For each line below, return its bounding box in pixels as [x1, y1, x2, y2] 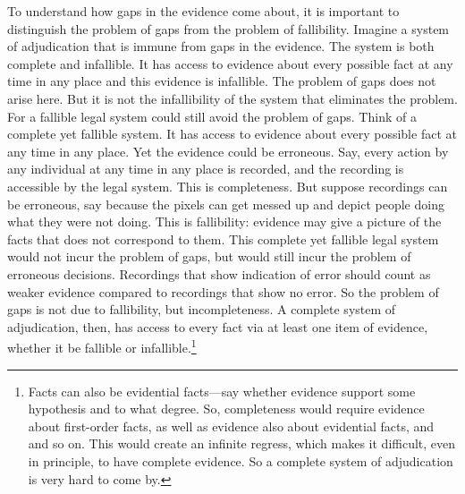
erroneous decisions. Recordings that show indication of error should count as [7, 264, 431, 283]
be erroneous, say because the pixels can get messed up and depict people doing [7, 194, 444, 213]
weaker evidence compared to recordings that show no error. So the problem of [7, 282, 439, 301]
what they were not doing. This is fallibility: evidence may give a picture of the [7, 212, 442, 231]
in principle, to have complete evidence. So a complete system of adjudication [28, 451, 453, 470]
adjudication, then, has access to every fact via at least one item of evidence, [7, 317, 428, 336]
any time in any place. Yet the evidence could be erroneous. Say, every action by [7, 141, 449, 160]
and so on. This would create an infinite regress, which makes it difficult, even [28, 434, 456, 453]
